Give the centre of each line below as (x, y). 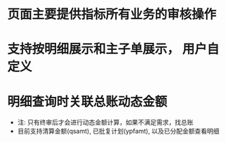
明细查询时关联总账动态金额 (87, 102)
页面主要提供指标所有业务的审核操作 (112, 14)
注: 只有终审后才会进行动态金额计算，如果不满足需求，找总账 (105, 122)
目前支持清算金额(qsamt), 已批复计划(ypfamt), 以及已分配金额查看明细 (118, 131)
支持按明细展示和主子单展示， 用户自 (113, 49)
